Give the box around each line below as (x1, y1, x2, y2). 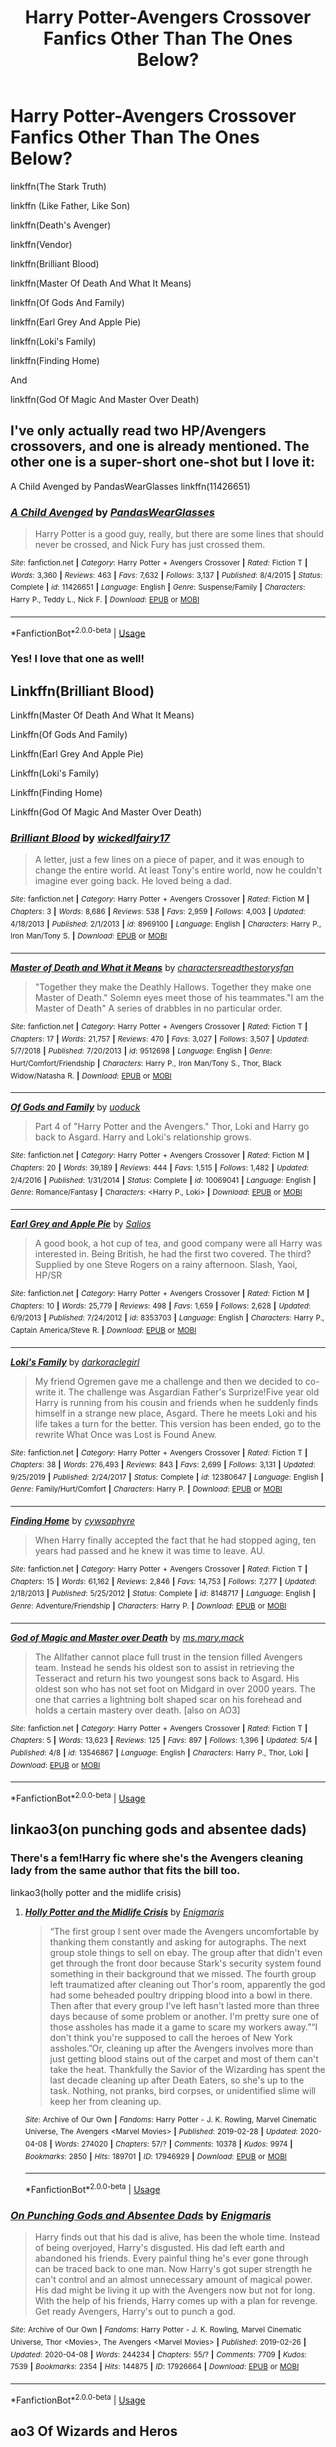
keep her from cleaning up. (49, 2095, 162, 2107)
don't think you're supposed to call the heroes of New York (49, 2031, 293, 2043)
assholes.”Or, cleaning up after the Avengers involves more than (49, 2042, 314, 2054)
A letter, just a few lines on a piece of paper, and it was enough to (34, 854, 305, 866)
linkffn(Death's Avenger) (10, 219, 112, 231)
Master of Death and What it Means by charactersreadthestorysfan (10, 961, 295, 973)
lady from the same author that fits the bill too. (10, 1864, 241, 1878)
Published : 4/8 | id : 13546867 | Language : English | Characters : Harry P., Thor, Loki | (10, 1748, 309, 1758)
